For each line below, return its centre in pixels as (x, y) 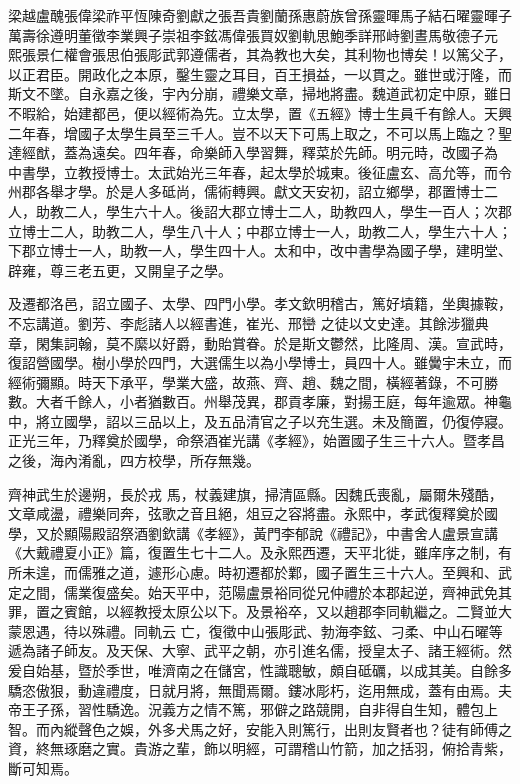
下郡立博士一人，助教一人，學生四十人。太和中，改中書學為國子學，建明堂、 (260, 250)
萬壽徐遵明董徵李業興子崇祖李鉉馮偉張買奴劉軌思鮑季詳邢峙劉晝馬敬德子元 (253, 34)
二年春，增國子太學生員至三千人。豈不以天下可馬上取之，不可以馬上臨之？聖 (260, 132)
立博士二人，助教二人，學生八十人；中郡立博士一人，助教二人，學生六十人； (260, 230)
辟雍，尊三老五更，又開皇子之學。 (120, 269)
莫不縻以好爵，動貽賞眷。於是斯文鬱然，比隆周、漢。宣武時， (308, 342)
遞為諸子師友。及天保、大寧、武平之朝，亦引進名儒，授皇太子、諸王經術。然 (260, 650)
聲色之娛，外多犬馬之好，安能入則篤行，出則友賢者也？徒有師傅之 (294, 728)
